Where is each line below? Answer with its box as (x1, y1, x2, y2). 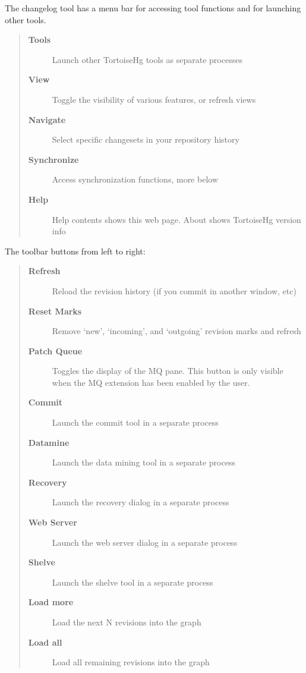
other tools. (5, 13, 46, 26)
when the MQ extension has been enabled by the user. (52, 376, 250, 388)
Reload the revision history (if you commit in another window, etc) (52, 284, 296, 297)
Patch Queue (28, 344, 83, 357)
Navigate (28, 113, 66, 125)
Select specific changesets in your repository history (52, 133, 239, 146)
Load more (28, 596, 74, 608)
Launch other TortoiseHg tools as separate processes (52, 53, 242, 65)
